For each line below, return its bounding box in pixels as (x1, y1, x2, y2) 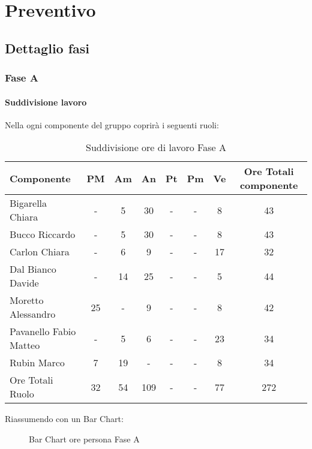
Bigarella (10, 196, 47, 210)
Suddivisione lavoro (5, 95, 87, 108)
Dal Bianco (10, 262, 56, 276)
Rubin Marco (10, 355, 65, 370)
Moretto (10, 293, 44, 308)
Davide (10, 276, 39, 290)
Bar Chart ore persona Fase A (29, 432, 140, 445)
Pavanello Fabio (10, 324, 76, 339)
